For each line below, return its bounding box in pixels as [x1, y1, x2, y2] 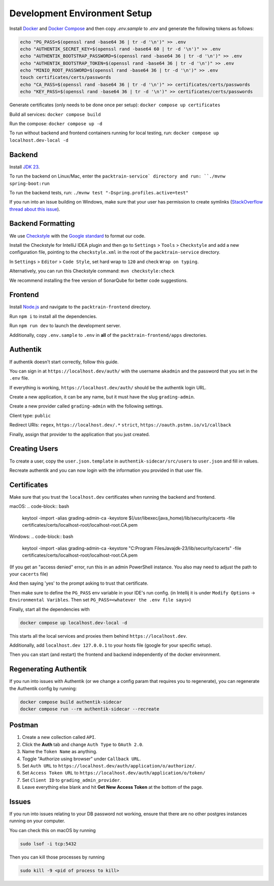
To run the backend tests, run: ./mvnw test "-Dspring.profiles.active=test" [9, 189, 189, 195]
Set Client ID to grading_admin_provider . [22, 777, 121, 783]
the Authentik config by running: [9, 685, 77, 692]
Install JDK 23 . [9, 163, 40, 170]
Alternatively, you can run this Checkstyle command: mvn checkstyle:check [9, 268, 175, 274]
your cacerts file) [9, 570, 48, 577]
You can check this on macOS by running [9, 827, 96, 833]
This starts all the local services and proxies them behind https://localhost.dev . [9, 633, 187, 639]
